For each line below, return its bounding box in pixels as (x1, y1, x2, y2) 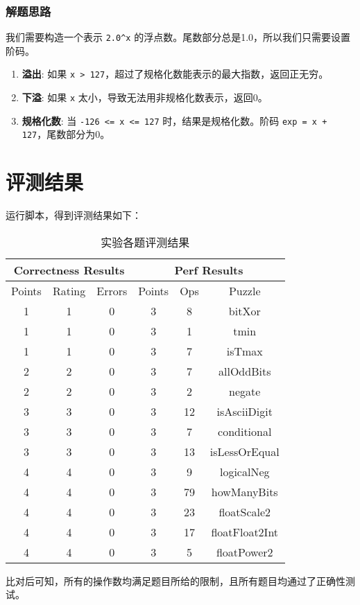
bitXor (228, 302, 261, 319)
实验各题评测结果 (101, 234, 190, 250)
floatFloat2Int (211, 523, 279, 540)
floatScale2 (218, 503, 271, 520)
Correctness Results (13, 261, 125, 278)
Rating (52, 282, 86, 299)
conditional (218, 423, 272, 439)
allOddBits (218, 362, 271, 379)
